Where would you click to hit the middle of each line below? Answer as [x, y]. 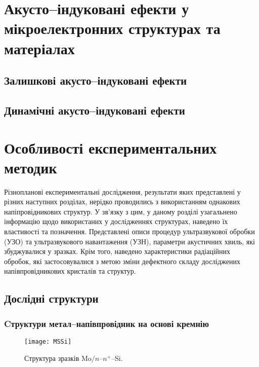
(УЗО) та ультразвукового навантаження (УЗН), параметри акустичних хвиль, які [129, 241]
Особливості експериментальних [111, 147]
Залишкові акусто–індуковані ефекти [96, 80]
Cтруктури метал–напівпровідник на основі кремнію [106, 323]
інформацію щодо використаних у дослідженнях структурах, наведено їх [116, 221]
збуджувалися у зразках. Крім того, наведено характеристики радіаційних [117, 251]
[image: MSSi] [48, 341]
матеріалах [39, 48]
